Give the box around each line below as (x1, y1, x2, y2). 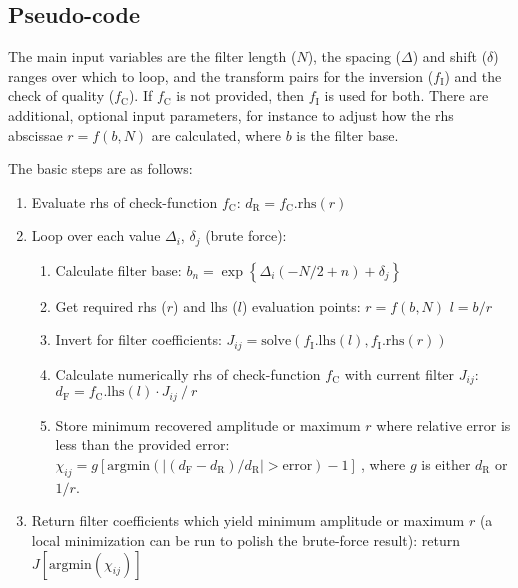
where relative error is (376, 414, 511, 435)
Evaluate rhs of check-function (31, 191, 218, 212)
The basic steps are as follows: (8, 158, 193, 179)
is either (421, 453, 471, 474)
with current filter (344, 363, 455, 384)
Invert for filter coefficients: (55, 329, 222, 350)
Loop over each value (31, 225, 161, 246)
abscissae (8, 124, 63, 145)
